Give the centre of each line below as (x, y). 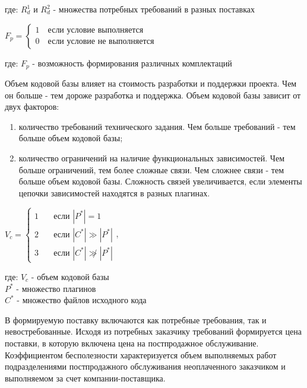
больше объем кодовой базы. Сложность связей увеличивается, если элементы (160, 181)
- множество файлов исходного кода (82, 300)
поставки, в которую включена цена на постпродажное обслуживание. (132, 343)
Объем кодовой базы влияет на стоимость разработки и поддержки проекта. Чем (151, 83)
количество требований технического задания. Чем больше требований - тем (157, 126)
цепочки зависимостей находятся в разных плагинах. (114, 193)
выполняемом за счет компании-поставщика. (85, 378)
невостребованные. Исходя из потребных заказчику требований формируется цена (153, 331)
